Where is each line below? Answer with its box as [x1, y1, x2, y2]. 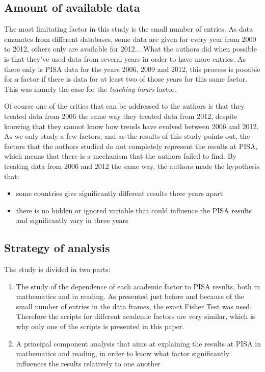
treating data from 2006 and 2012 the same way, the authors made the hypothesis [4, 160, 260, 171]
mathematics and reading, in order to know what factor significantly [16, 348, 230, 359]
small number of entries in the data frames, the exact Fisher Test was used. [16, 301, 252, 311]
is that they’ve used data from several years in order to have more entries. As [4, 53, 246, 64]
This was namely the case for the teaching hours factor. [4, 83, 177, 94]
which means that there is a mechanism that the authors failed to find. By [4, 151, 236, 161]
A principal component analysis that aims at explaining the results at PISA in [16, 338, 261, 349]
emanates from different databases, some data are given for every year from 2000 [4, 33, 256, 44]
